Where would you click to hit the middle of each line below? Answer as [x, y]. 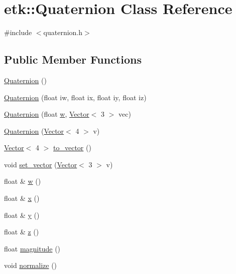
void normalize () [31, 265]
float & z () [22, 232]
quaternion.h [63, 32]
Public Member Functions [73, 59]
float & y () [22, 215]
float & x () [22, 198]
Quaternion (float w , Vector [47, 114]
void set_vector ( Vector [41, 164]
